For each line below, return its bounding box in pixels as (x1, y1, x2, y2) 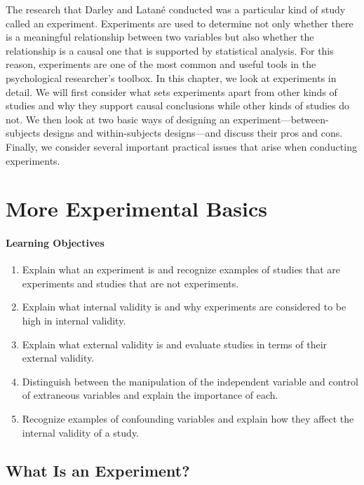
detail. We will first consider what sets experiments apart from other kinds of (6, 84, 337, 99)
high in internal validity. (22, 313, 126, 328)
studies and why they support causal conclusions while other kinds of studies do (6, 98, 350, 113)
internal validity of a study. (22, 425, 140, 439)
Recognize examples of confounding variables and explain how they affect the (22, 411, 354, 426)
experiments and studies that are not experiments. (22, 275, 239, 290)
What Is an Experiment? (6, 459, 190, 481)
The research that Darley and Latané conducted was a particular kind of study (6, 2, 346, 16)
